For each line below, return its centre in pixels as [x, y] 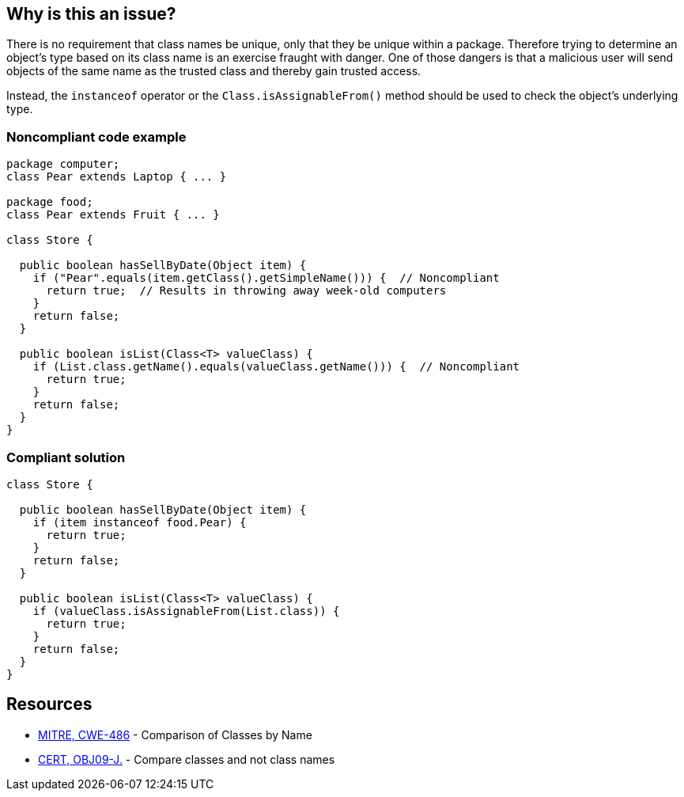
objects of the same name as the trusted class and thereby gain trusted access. [214, 71]
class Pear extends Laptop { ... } [117, 177]
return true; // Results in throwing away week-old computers [246, 291]
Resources [49, 704]
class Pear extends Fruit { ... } [113, 215]
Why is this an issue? [91, 14]
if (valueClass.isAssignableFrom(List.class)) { [186, 611]
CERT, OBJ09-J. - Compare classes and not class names [187, 759]
